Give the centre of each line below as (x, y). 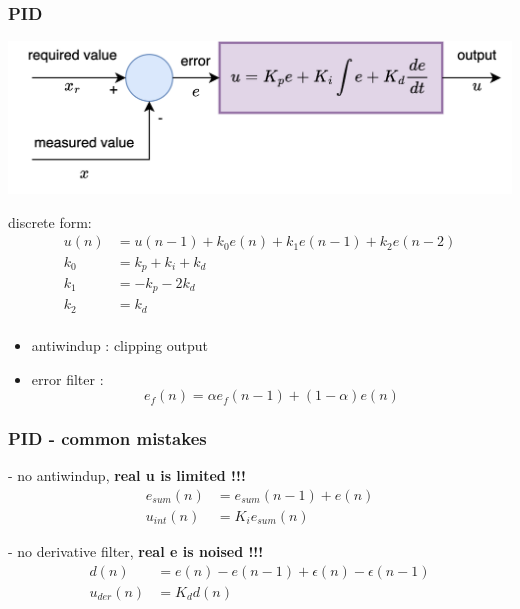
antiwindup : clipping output (120, 344)
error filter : (67, 378)
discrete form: (50, 221)
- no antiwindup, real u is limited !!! (127, 475)
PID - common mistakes (107, 438)
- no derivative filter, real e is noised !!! (136, 551)
